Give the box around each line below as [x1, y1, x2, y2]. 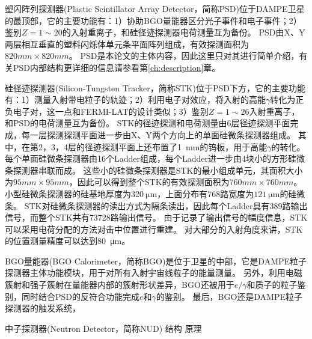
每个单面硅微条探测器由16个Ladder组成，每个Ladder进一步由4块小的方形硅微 [5, 152, 305, 165]
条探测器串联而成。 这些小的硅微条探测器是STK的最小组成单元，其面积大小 [5, 163, 303, 176]
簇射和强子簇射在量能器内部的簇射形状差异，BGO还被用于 [5, 278, 234, 291]
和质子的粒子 [246, 278, 298, 291]
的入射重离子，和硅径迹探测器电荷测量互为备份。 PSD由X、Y [62, 26, 305, 38]
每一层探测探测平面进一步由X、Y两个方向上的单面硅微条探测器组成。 [21, 128, 295, 141]
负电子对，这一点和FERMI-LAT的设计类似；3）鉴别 [5, 105, 209, 117]
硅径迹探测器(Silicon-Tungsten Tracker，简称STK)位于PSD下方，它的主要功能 [5, 81, 305, 94]
